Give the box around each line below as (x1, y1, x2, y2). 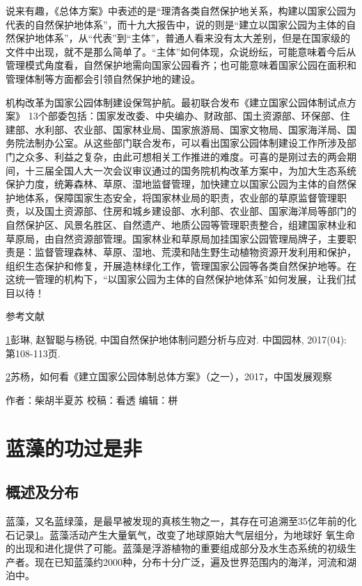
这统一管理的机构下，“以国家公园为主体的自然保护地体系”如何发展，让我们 (6, 272, 347, 286)
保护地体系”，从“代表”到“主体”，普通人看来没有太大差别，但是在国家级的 (15, 31, 351, 45)
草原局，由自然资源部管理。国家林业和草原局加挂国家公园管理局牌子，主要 (6, 231, 347, 245)
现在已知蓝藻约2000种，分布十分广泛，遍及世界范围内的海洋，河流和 (34, 554, 347, 569)
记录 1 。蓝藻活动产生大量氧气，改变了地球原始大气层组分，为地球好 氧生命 (15, 527, 355, 542)
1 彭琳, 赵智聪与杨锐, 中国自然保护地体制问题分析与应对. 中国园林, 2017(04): (6, 332, 347, 347)
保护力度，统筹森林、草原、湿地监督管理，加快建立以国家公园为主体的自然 (6, 177, 347, 191)
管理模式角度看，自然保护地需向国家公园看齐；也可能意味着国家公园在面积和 (6, 58, 356, 72)
